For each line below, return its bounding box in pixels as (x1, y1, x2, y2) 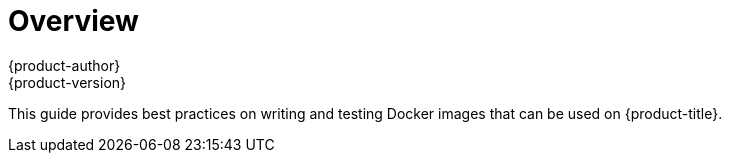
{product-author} (8, 56, 121, 74)
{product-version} (8, 73, 127, 91)
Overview (8, 4, 139, 38)
